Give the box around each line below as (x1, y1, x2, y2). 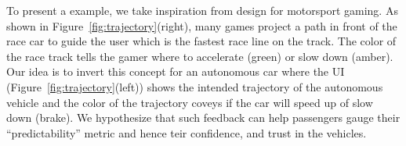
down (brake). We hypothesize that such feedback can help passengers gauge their (6, 109, 401, 126)
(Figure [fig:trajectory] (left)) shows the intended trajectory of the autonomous (6, 78, 383, 94)
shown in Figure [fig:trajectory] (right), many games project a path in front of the (6, 17, 397, 34)
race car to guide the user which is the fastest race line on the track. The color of (6, 33, 397, 49)
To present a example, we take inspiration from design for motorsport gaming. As (6, 2, 398, 18)
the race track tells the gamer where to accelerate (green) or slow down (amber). (6, 48, 393, 64)
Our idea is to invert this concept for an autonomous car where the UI (6, 63, 345, 80)
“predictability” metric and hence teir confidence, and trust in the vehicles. (6, 124, 367, 141)
